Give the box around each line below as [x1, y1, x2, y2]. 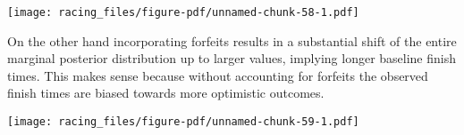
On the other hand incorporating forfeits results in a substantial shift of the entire [7, 31, 457, 50]
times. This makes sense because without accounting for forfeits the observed [7, 66, 428, 84]
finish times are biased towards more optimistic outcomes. [7, 83, 325, 102]
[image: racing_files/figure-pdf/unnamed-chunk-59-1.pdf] [7, 115, 359, 129]
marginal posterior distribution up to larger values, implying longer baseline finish [7, 49, 457, 67]
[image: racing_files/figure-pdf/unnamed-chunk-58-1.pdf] [7, 6, 359, 19]
